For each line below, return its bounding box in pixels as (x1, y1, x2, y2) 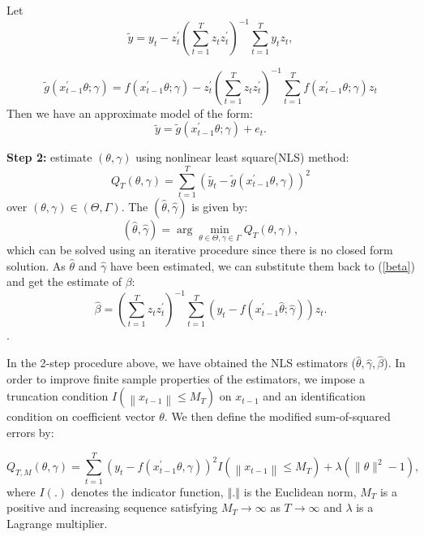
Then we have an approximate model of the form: (6, 104, 253, 121)
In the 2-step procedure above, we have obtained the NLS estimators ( (6, 354, 357, 371)
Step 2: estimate (6, 149, 92, 166)
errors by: (6, 424, 54, 440)
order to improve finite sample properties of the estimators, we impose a (6, 370, 365, 387)
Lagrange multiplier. (6, 514, 108, 531)
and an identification (263, 388, 366, 405)
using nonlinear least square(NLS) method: (135, 149, 349, 166)
